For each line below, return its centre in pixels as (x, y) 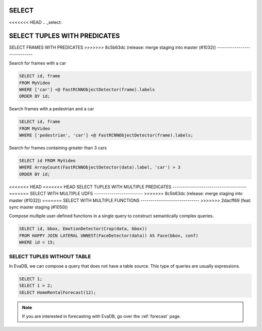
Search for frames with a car (38, 63)
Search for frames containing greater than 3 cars (58, 148)
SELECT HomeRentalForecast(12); (58, 292)
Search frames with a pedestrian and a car (51, 109)
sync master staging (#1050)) (38, 207)
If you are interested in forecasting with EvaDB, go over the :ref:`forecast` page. (102, 316)
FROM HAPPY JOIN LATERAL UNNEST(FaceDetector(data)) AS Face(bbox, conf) (109, 235)
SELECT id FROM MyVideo (48, 161)
